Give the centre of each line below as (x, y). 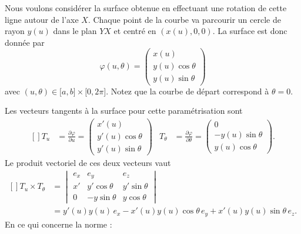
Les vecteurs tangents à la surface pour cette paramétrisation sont (124, 111)
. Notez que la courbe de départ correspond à (188, 91)
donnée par (25, 42)
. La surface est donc (250, 31)
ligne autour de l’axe (42, 19)
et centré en (135, 31)
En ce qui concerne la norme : (58, 224)
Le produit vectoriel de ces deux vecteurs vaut (88, 162)
